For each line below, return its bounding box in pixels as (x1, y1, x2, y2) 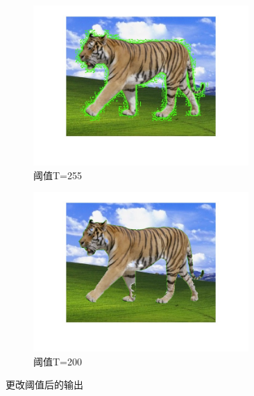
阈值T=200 (33, 354, 82, 368)
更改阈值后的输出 (6, 377, 83, 392)
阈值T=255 (33, 167, 82, 182)
